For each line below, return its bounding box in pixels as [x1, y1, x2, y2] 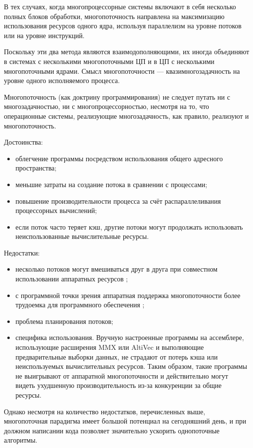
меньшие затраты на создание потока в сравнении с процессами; [15, 179, 208, 189]
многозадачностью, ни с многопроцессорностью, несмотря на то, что [4, 101, 209, 111]
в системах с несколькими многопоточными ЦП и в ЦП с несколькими [4, 56, 214, 66]
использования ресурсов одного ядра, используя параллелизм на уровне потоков [4, 21, 242, 31]
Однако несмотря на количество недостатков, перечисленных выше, [4, 406, 205, 416]
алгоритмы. [4, 435, 38, 445]
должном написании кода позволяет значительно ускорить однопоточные [4, 425, 220, 435]
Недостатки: [4, 247, 40, 257]
